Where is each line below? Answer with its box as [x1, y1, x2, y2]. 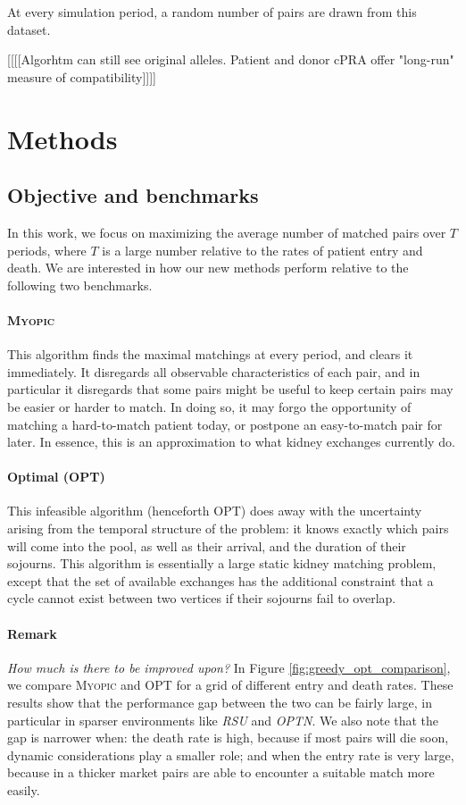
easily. [7, 781, 40, 799]
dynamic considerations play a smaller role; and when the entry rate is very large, [7, 745, 454, 764]
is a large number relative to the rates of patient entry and [102, 240, 423, 259]
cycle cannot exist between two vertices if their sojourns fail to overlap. [7, 589, 396, 608]
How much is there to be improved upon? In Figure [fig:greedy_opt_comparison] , [7, 658, 451, 676]
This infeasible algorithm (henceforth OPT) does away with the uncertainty [7, 501, 422, 520]
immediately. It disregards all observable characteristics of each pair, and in [7, 362, 420, 381]
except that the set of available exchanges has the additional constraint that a [7, 571, 434, 590]
